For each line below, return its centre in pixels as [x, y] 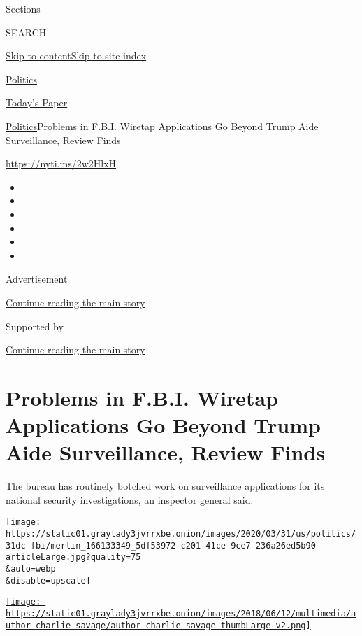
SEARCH [26, 32]
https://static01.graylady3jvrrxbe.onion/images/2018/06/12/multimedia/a [181, 613]
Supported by [35, 326]
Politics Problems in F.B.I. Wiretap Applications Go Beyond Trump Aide [162, 126]
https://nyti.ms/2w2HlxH [61, 163]
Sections [23, 8]
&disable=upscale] [48, 580]
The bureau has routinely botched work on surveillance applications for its [165, 486]
